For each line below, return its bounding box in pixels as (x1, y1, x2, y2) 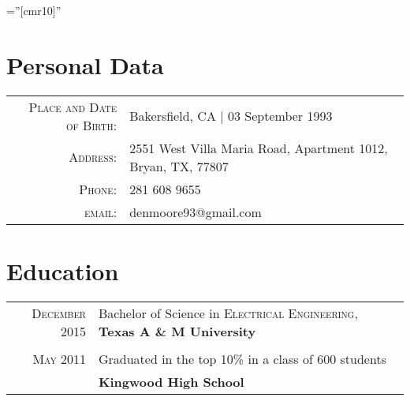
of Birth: (66, 115, 117, 134)
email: (84, 202, 117, 221)
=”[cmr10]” (6, 2, 61, 18)
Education (6, 254, 119, 287)
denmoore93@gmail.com (129, 202, 262, 221)
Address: (69, 148, 117, 167)
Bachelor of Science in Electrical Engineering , (98, 303, 358, 322)
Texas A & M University (98, 321, 256, 340)
